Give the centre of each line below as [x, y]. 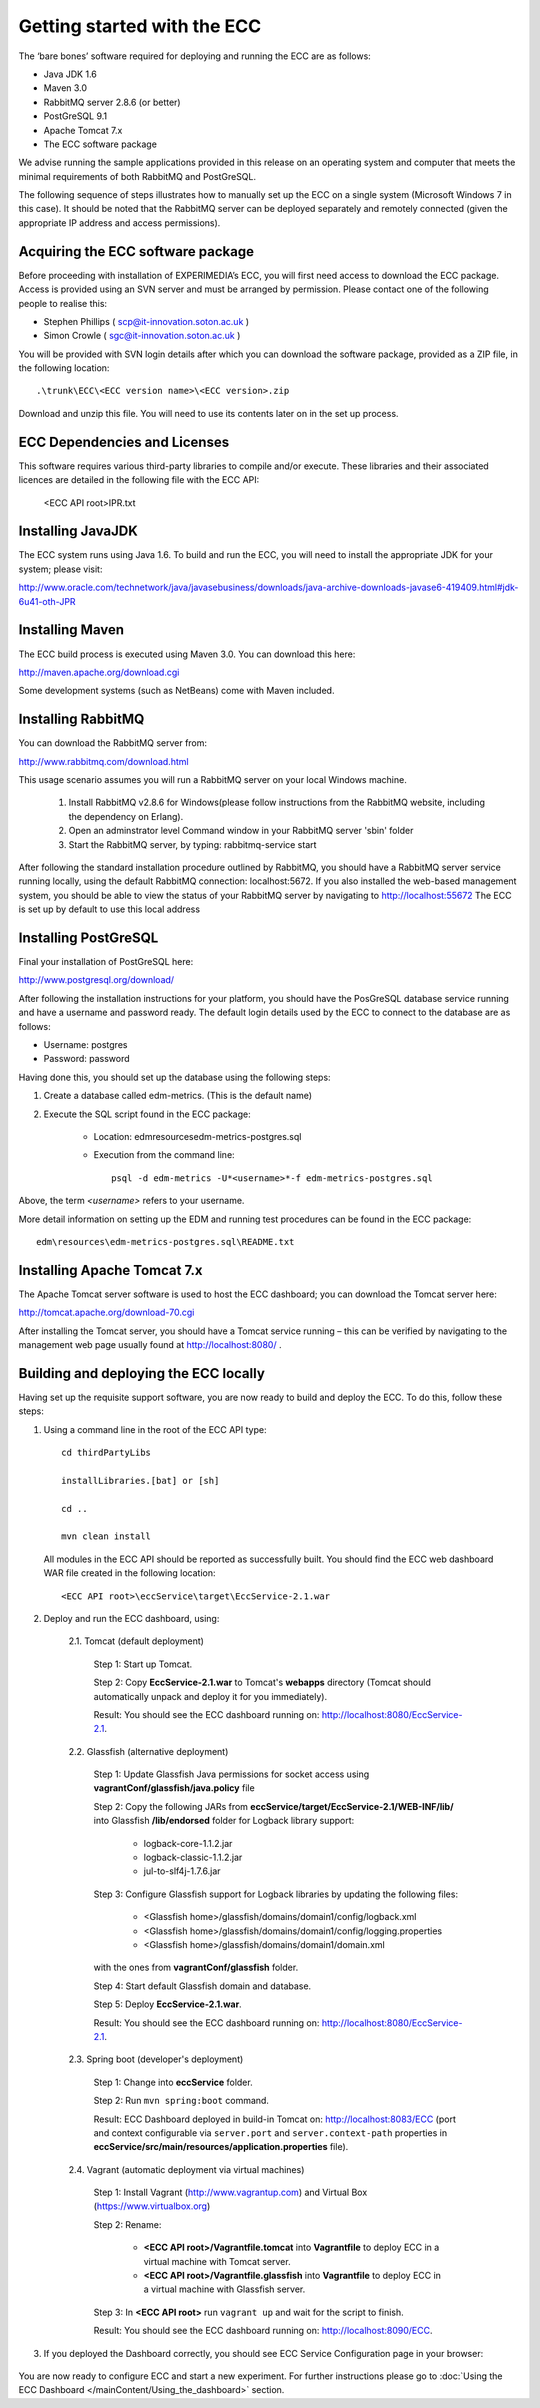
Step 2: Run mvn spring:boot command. [181, 2101]
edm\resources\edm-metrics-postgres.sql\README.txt [165, 1241]
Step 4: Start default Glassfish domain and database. [202, 1986]
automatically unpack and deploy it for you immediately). [210, 1696]
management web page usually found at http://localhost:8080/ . [150, 1344]
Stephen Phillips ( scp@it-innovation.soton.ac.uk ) [146, 321]
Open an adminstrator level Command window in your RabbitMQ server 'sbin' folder [241, 831]
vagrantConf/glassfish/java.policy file [174, 1788]
